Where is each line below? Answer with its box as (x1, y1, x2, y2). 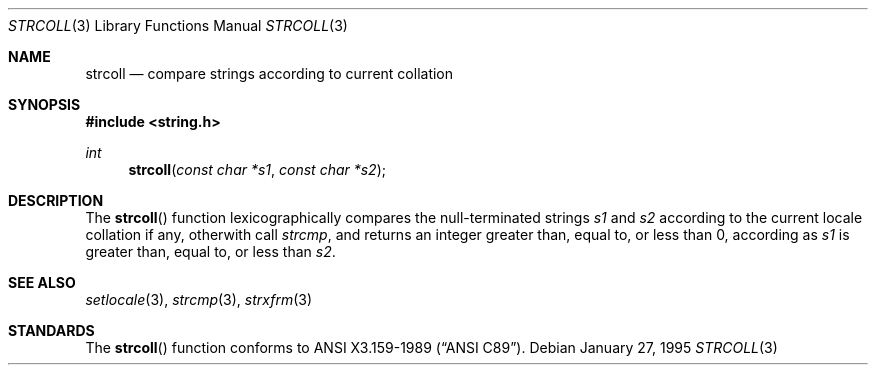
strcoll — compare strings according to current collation (85, 65, 454, 82)
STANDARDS (8, 322, 95, 339)
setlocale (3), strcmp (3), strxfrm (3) (85, 291, 313, 308)
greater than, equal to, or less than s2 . (85, 243, 336, 260)
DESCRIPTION (8, 192, 104, 209)
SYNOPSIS (8, 96, 81, 113)
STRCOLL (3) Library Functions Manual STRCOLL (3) (8, 17, 348, 34)
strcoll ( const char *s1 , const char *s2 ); (128, 161, 386, 178)
